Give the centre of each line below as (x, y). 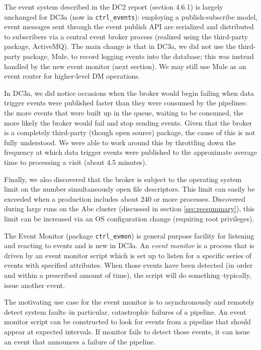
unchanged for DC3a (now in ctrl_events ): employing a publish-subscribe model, (131, 16)
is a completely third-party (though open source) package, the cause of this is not (130, 132)
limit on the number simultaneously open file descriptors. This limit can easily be (129, 189)
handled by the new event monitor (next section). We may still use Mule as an (125, 66)
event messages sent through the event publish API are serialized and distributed (129, 26)
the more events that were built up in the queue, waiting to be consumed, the (124, 112)
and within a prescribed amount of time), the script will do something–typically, (128, 275)
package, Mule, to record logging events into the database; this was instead (138, 56)
